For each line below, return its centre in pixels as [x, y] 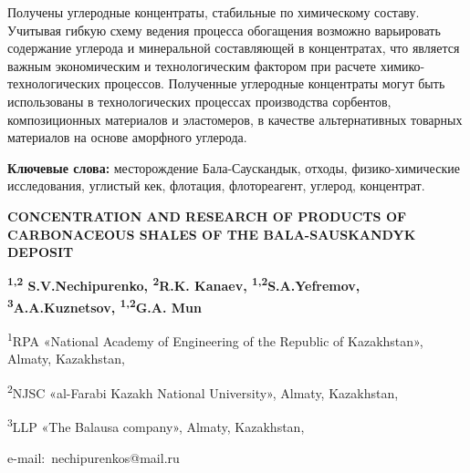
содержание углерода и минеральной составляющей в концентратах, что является [234, 48]
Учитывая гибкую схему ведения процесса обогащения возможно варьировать [224, 30]
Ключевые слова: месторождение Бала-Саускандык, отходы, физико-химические [234, 167]
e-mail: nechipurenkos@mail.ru [94, 457]
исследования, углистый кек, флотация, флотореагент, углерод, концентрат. [216, 185]
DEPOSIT [41, 252]
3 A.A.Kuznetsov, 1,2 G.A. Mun [104, 305]
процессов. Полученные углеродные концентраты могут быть [275, 83]
